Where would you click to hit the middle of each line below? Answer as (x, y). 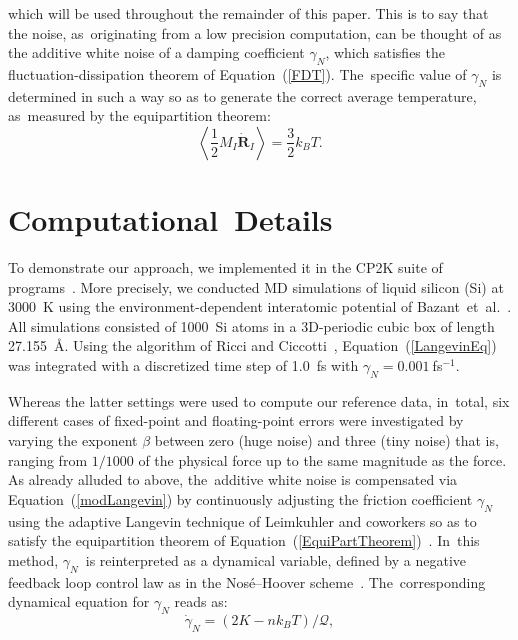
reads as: (201, 601)
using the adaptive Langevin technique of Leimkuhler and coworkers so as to (242, 520)
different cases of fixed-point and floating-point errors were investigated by (236, 420)
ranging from (48, 459)
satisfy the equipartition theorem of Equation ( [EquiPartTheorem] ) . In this (244, 540)
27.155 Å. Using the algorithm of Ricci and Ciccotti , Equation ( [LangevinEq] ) (252, 345)
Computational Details (170, 219)
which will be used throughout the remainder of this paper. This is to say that (248, 13)
